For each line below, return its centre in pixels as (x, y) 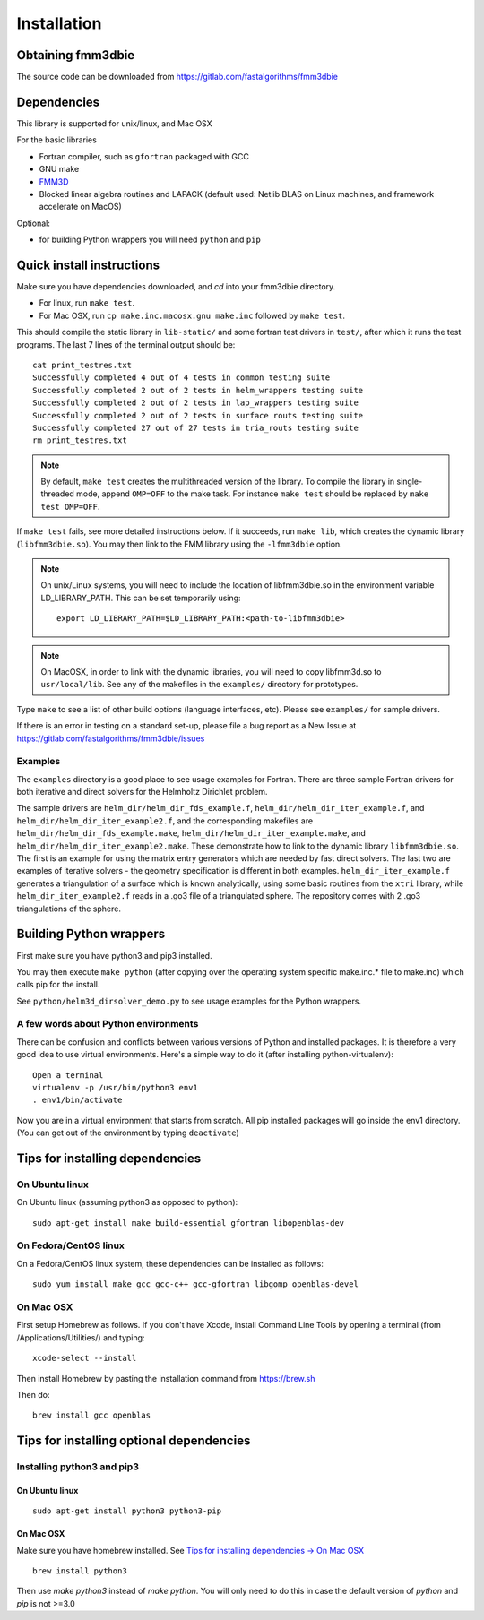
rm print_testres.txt (80, 440)
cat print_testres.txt (82, 365)
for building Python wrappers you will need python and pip (150, 240)
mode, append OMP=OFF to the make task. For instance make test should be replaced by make (253, 494)
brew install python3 (80, 1571)
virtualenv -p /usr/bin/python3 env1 (116, 1087)
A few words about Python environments (108, 1024)
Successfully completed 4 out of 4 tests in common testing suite (181, 378)
